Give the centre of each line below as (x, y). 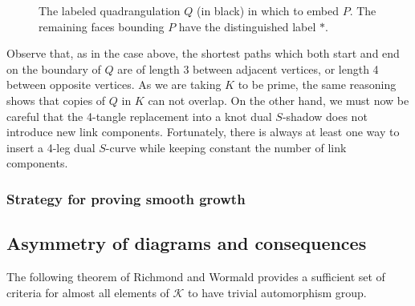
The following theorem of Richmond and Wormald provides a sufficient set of (196, 276)
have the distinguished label (247, 26)
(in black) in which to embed (268, 10)
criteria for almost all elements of (88, 292)
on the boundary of (54, 68)
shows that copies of (56, 100)
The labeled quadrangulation (110, 10)
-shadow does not (325, 116)
